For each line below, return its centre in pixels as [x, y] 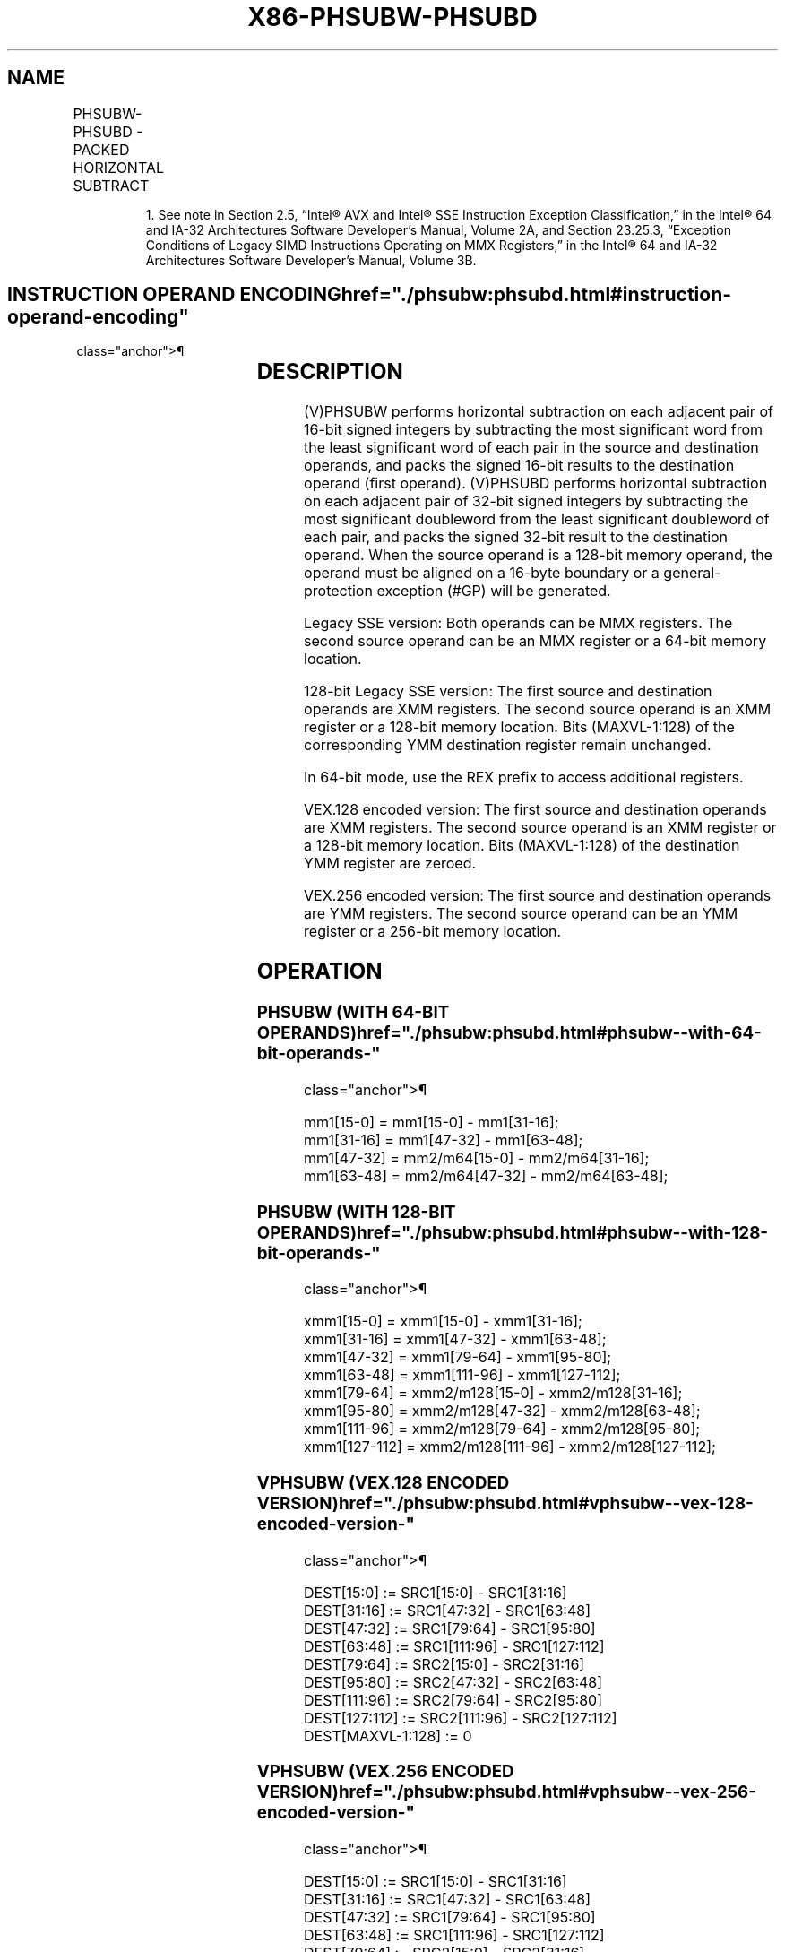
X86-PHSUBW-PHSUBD [392, 17]
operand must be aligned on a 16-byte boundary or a [482, 573]
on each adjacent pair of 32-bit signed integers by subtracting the [526, 501]
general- [692, 573]
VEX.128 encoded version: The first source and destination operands [535, 810]
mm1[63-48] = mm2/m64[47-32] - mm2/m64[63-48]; [486, 1175]
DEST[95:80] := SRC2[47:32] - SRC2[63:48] [453, 1682]
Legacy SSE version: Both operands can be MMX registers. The [518, 623]
